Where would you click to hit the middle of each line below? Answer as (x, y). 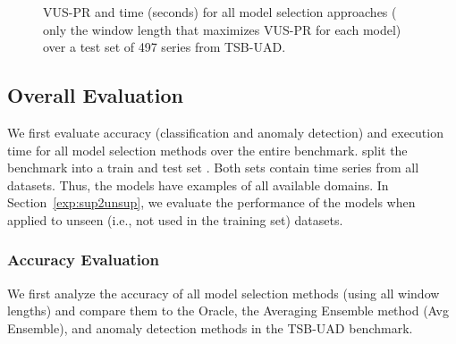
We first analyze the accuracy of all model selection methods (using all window (224, 293)
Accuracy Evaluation (83, 260)
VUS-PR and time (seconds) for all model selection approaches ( (220, 12)
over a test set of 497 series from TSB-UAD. (165, 47)
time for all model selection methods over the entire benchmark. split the (207, 150)
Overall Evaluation (95, 95)
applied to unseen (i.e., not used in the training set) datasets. (175, 219)
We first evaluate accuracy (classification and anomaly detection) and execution (225, 132)
